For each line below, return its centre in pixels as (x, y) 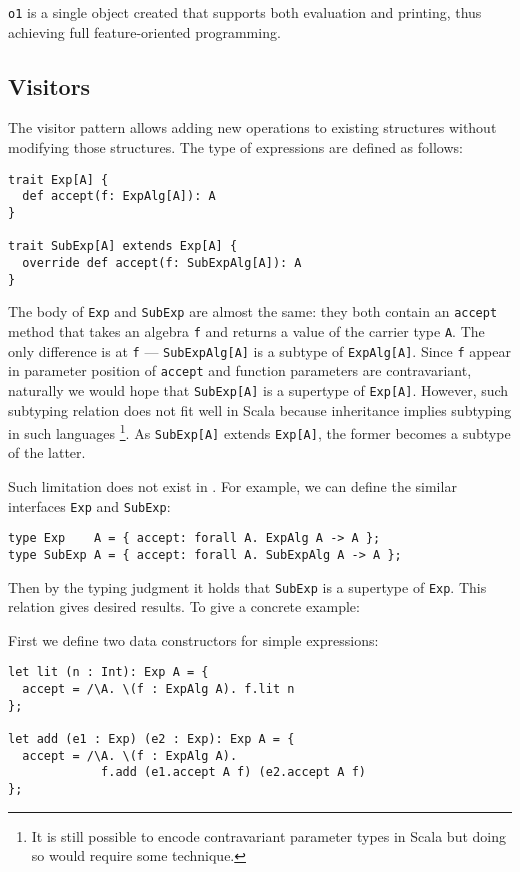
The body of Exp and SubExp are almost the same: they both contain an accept (253, 311)
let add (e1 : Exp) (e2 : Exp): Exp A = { (151, 739)
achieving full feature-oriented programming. (144, 31)
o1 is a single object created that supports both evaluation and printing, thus (245, 12)
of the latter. (47, 452)
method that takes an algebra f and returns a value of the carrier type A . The (246, 330)
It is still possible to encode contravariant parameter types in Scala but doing (269, 835)
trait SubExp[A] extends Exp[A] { (123, 246)
